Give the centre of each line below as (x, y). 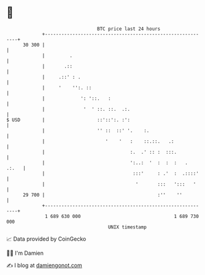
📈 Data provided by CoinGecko (46, 239)
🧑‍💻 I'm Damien (25, 253)
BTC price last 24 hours (129, 29)
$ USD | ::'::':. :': (68, 120)
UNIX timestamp (127, 227)
